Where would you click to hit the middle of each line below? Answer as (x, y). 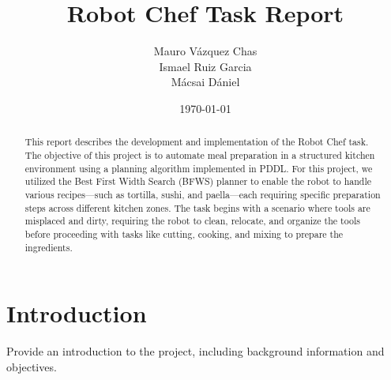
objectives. (32, 366)
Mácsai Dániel (205, 82)
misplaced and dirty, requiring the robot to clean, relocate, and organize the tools (192, 221)
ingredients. (49, 247)
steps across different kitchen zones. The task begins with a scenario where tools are (197, 207)
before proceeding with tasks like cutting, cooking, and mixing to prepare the (184, 233)
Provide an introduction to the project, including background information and (195, 351)
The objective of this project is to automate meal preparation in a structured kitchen (200, 154)
